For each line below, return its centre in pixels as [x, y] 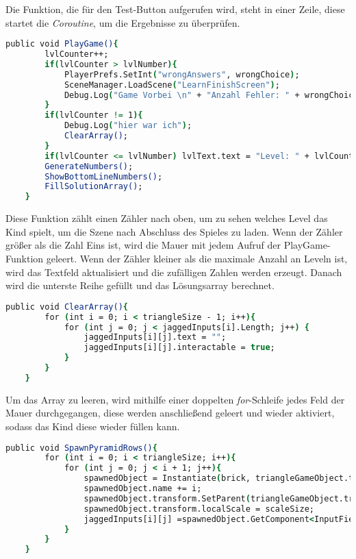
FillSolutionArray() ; [94, 187]
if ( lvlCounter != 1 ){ [94, 115]
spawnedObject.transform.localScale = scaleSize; [199, 509]
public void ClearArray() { [67, 307]
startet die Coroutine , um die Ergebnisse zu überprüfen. [123, 22]
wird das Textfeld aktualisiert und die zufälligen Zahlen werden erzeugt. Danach [174, 272]
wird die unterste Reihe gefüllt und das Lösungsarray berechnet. [140, 285]
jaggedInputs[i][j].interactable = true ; [179, 348]
